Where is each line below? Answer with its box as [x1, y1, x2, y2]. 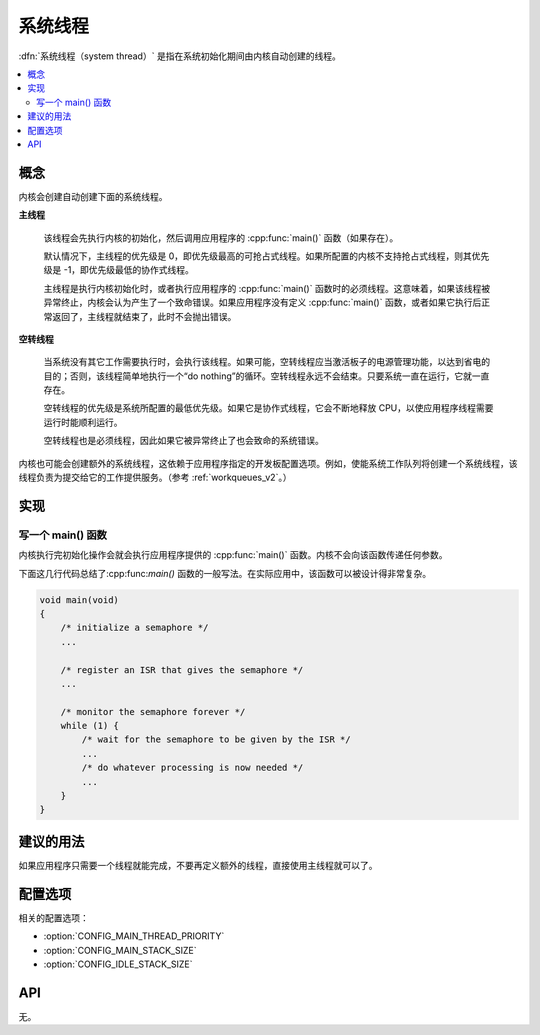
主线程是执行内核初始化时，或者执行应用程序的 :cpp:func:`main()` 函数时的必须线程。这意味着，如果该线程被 [43, 282, 490, 294]
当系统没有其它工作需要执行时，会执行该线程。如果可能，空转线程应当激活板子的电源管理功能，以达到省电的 [43, 356, 490, 368]
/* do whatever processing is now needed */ [81, 762, 304, 774]
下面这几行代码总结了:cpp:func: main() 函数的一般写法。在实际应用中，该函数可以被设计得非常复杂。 [18, 567, 432, 579]
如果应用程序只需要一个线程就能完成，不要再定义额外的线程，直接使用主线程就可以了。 [18, 859, 378, 871]
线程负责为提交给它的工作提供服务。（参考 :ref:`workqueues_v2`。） [18, 471, 292, 484]
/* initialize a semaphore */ [60, 622, 209, 634]
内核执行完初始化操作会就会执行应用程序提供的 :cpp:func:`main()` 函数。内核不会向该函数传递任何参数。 [18, 549, 448, 561]
